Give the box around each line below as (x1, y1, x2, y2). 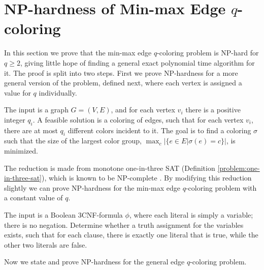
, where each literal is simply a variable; (129, 209, 253, 220)
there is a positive (185, 104, 241, 115)
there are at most (4, 125, 58, 135)
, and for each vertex (111, 104, 175, 115)
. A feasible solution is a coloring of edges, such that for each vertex (32, 114, 244, 125)
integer (4, 114, 25, 125)
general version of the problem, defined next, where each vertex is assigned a (4, 77, 242, 88)
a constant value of (4, 192, 63, 203)
